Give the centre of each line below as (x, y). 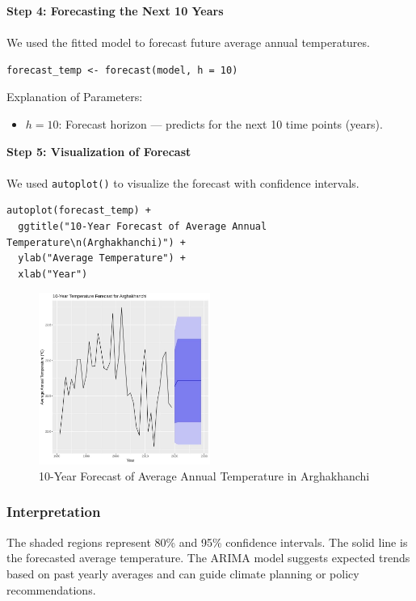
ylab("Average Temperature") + (102, 258)
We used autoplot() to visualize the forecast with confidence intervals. (183, 182)
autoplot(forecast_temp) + (79, 211)
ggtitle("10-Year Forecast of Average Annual (143, 226)
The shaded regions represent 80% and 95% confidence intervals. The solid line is (207, 542)
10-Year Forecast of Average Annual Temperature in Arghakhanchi (204, 475)
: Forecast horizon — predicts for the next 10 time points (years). (221, 123)
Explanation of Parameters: (75, 97)
